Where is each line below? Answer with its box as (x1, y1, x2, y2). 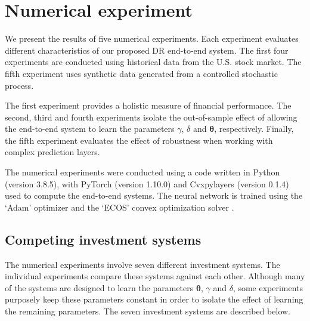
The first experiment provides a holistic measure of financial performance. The (5, 99, 292, 112)
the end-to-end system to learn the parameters (5, 122, 175, 135)
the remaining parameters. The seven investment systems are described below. (5, 305, 290, 317)
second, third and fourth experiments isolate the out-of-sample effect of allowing (5, 110, 297, 123)
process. (5, 79, 34, 91)
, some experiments (232, 281, 303, 294)
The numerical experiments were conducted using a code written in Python (5, 166, 280, 178)
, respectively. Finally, (214, 122, 294, 135)
